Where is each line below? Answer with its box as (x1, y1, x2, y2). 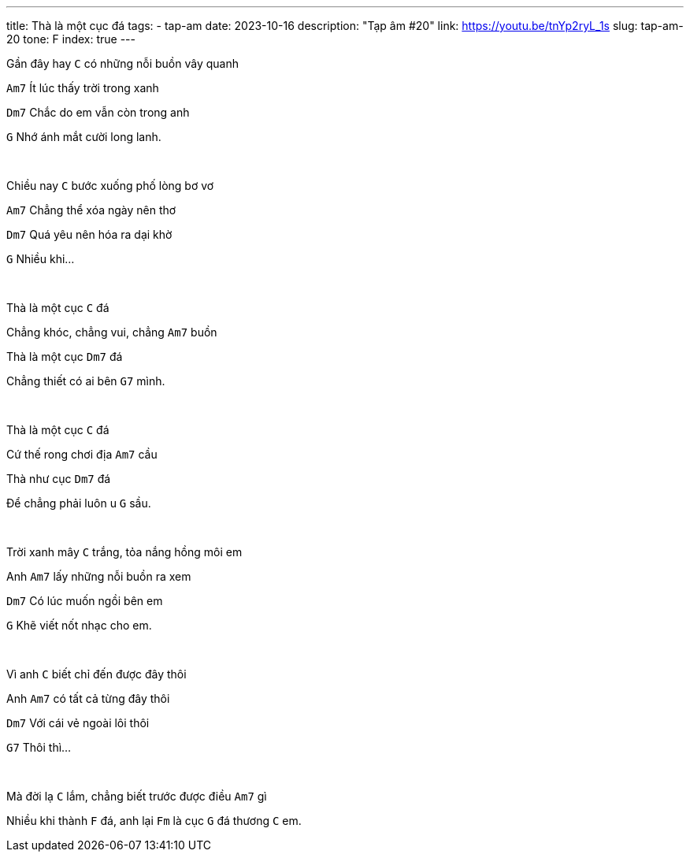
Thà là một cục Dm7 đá (6, 350, 123, 363)
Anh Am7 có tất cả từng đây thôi (6, 692, 170, 705)
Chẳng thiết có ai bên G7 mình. (6, 374, 165, 388)
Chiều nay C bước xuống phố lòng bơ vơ (6, 179, 214, 192)
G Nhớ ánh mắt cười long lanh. (6, 130, 161, 143)
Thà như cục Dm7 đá (6, 472, 111, 485)
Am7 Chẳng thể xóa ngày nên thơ (6, 203, 176, 217)
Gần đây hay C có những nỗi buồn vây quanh (6, 57, 239, 70)
